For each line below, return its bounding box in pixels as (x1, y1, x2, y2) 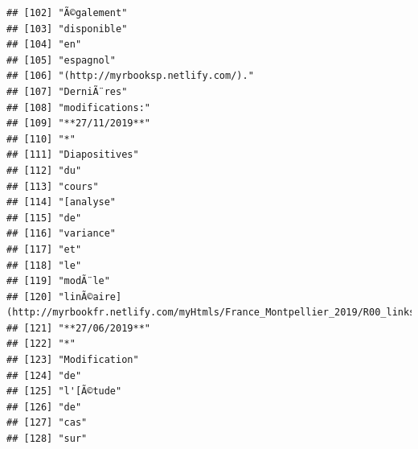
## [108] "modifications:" (6, 101, 150, 113)
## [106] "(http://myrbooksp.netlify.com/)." (6, 70, 254, 82)
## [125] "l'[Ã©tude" (6, 385, 122, 398)
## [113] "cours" (6, 180, 99, 192)
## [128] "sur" (6, 433, 88, 445)
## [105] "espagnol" (6, 54, 117, 66)
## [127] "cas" (6, 417, 88, 429)
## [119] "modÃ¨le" (6, 275, 110, 287)
